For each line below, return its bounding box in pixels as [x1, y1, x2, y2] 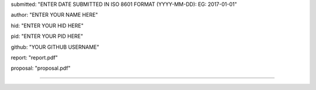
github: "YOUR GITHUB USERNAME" [11, 44, 99, 51]
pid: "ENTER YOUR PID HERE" [11, 33, 83, 40]
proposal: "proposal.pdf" [11, 64, 71, 72]
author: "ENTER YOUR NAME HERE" [11, 12, 98, 19]
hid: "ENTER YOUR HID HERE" [11, 22, 84, 29]
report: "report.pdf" [11, 54, 58, 61]
